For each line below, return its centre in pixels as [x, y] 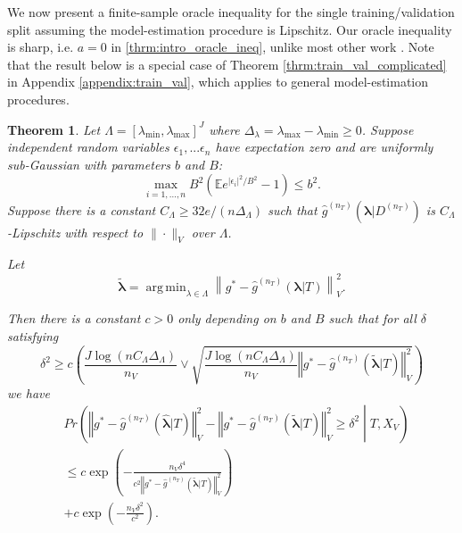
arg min [166, 287]
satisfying [33, 335]
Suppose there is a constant [82, 209]
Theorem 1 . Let [54, 129]
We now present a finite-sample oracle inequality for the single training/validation [231, 12]
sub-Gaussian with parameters [89, 164]
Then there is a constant [74, 318]
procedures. [38, 99]
